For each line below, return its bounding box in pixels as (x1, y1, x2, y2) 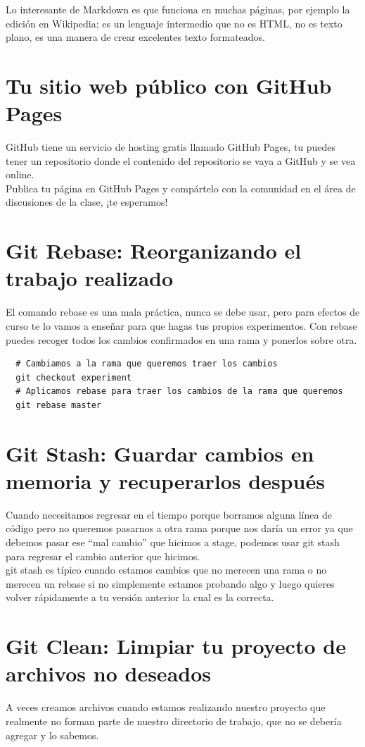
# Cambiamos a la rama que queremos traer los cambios (15, 359, 278, 369)
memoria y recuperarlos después (6, 466, 325, 495)
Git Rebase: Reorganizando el (6, 236, 302, 265)
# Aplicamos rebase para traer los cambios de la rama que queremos (15, 386, 343, 397)
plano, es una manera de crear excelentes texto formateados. (6, 30, 266, 44)
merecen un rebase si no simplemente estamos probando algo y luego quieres (6, 576, 335, 591)
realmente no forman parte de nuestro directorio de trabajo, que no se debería (6, 713, 342, 728)
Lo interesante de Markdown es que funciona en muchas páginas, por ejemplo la (6, 2, 350, 16)
